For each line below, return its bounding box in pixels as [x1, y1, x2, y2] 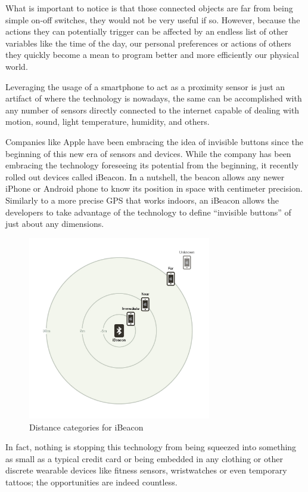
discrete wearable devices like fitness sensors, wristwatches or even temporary [5, 464, 287, 476]
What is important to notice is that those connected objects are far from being [5, 2, 293, 14]
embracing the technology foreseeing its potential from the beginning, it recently [5, 159, 298, 171]
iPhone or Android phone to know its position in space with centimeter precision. [5, 182, 303, 195]
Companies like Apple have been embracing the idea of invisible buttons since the [5, 135, 304, 147]
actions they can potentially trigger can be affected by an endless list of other [5, 25, 288, 38]
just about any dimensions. [5, 217, 104, 230]
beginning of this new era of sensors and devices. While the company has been [5, 147, 291, 159]
